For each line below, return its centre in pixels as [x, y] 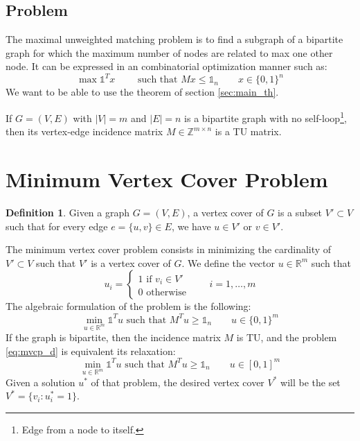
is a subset [300, 213]
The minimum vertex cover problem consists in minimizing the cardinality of [169, 249]
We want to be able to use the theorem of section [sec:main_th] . [142, 92]
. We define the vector [228, 262]
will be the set [310, 382]
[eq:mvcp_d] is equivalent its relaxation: [91, 351]
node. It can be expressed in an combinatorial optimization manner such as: [166, 66]
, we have [191, 226]
